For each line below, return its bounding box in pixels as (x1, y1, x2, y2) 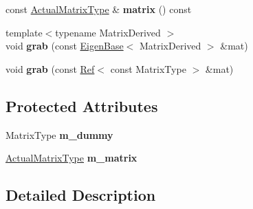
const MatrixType (110, 61, 186, 76)
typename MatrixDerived (55, 25, 161, 39)
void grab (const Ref (5, 61, 95, 76)
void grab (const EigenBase (5, 38, 124, 53)
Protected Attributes (5, 95, 158, 116)
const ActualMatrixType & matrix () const (5, 2, 192, 16)
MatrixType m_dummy (5, 127, 113, 142)
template (5, 25, 43, 39)
